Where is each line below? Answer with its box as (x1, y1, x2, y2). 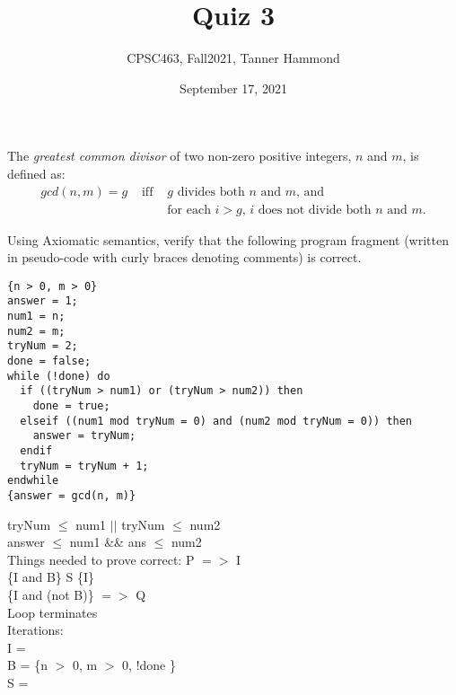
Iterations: (7, 620, 64, 639)
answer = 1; (7, 295, 78, 308)
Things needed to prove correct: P (7, 550, 195, 568)
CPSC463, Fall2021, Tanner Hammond (127, 48, 340, 67)
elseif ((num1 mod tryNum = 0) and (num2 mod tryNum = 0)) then (20, 414, 413, 427)
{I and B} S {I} (7, 567, 95, 586)
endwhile (7, 474, 59, 488)
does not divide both (258, 203, 372, 216)
